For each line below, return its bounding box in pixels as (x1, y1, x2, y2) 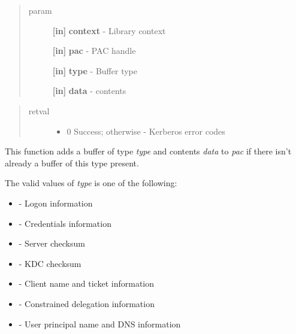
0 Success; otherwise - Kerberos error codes (67, 125, 225, 137)
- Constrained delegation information (19, 297, 155, 309)
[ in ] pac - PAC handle (52, 44, 136, 57)
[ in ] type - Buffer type (52, 64, 137, 77)
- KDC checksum (19, 257, 81, 269)
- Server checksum (19, 237, 85, 250)
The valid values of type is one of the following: (5, 177, 177, 189)
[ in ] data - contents (52, 84, 126, 97)
